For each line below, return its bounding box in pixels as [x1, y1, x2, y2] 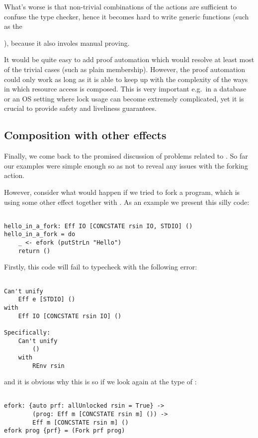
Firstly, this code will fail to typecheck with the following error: [4, 262, 197, 272]
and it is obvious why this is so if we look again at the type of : [4, 376, 197, 387]
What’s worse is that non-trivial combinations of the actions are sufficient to [4, 1, 237, 11]
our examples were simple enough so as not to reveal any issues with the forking [4, 160, 248, 171]
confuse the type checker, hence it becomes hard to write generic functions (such [4, 11, 249, 21]
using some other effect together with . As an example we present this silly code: [4, 196, 250, 207]
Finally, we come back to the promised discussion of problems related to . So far [4, 151, 248, 161]
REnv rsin [32, 362, 65, 369]
